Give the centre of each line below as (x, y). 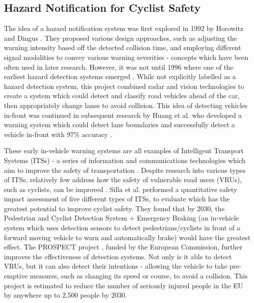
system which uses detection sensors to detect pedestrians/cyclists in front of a (122, 228)
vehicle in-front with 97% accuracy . (58, 134)
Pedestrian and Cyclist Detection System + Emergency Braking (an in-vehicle (122, 218)
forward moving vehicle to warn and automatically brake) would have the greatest (127, 237)
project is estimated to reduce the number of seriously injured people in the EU (124, 285)
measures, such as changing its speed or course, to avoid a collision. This (139, 276)
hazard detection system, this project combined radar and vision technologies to (124, 86)
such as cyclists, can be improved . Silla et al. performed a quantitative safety (121, 189)
